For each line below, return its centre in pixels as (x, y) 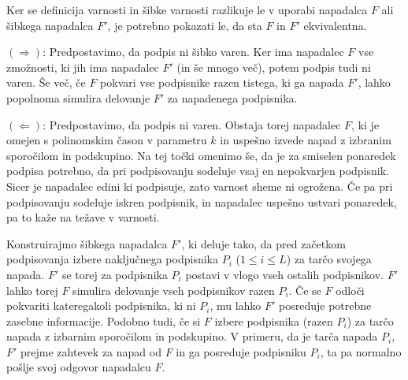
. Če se (305, 290)
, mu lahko (236, 305)
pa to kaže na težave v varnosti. (83, 217)
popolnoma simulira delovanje (78, 97)
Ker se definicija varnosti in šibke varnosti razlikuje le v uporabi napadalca (187, 9)
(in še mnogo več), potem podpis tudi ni (274, 67)
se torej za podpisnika (115, 274)
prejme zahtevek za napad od (91, 351)
